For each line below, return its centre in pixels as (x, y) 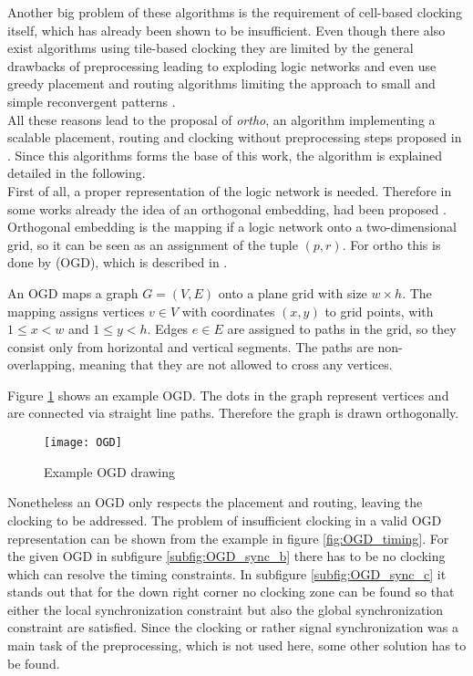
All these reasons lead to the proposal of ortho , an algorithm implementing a (221, 119)
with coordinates (228, 311)
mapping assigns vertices (76, 311)
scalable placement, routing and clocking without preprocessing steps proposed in (235, 137)
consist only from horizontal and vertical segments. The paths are (190, 346)
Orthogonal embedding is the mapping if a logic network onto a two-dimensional (232, 227)
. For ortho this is (391, 244)
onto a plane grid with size (293, 292)
